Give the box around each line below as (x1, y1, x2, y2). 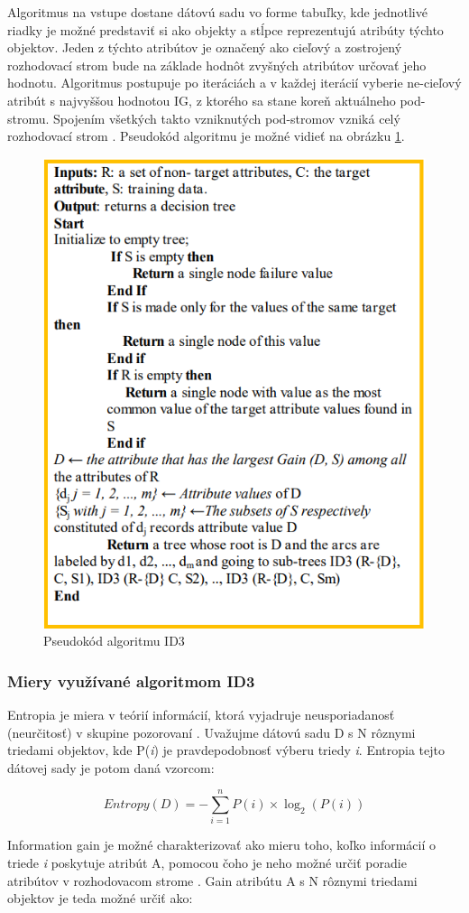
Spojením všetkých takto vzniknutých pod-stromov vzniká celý (53, 108, 400, 127)
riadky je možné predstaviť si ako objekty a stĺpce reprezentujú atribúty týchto (7, 20, 444, 39)
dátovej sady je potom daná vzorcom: (7, 758, 215, 777)
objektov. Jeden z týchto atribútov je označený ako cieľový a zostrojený (7, 38, 402, 57)
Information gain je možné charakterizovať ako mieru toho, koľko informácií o (7, 835, 437, 854)
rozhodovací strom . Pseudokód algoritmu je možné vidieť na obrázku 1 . (7, 126, 405, 145)
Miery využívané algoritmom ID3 (7, 669, 255, 692)
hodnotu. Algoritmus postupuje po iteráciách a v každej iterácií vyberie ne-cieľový (7, 73, 462, 92)
